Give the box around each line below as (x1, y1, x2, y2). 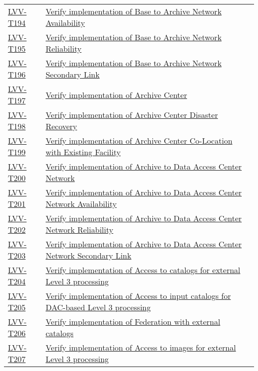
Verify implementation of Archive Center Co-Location (45, 135, 233, 146)
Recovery (45, 120, 77, 132)
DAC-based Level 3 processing (45, 301, 151, 313)
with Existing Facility (45, 146, 121, 158)
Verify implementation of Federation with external (45, 316, 220, 327)
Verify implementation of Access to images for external (45, 342, 236, 353)
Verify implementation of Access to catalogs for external (45, 264, 241, 276)
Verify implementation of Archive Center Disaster (45, 109, 218, 120)
